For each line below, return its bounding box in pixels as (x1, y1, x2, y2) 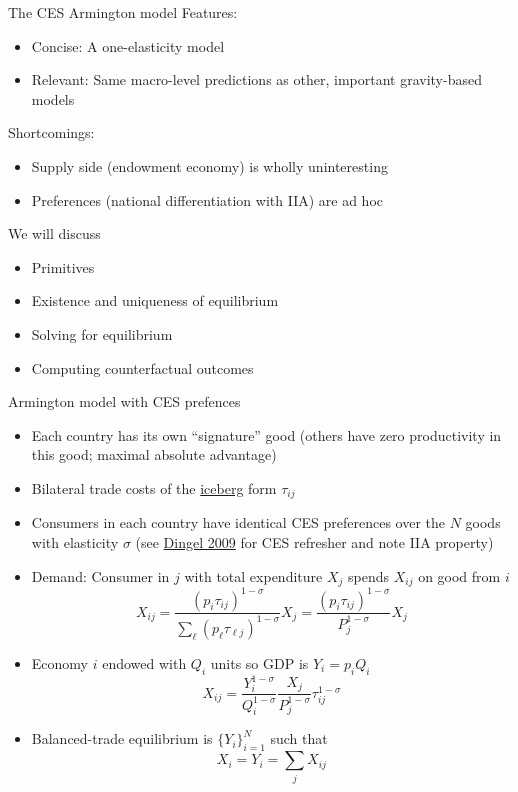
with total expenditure (184, 565, 323, 586)
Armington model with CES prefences (8, 391, 241, 412)
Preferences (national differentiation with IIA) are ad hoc (31, 189, 384, 210)
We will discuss (8, 223, 101, 244)
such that (270, 728, 328, 749)
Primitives (31, 256, 95, 277)
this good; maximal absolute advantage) (31, 444, 277, 465)
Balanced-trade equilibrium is (31, 728, 213, 749)
